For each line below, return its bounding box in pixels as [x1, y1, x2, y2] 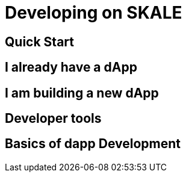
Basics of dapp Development [5, 136, 181, 152]
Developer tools [5, 111, 102, 126]
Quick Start [5, 34, 74, 49]
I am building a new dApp [5, 85, 159, 101]
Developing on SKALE [5, 2, 182, 23]
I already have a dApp [5, 60, 137, 75]
